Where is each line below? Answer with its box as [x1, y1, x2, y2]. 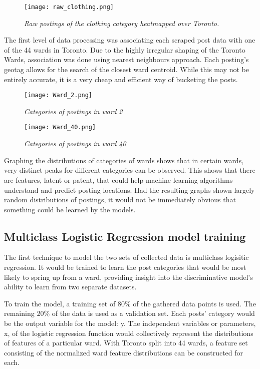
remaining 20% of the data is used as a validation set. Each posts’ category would [4, 308, 255, 318]
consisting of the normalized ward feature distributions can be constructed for [4, 347, 243, 357]
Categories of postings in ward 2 [24, 106, 123, 116]
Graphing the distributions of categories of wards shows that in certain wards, [4, 155, 244, 165]
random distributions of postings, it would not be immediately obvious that [4, 194, 236, 205]
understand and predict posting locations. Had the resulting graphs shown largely [4, 184, 255, 195]
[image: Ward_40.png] [24, 124, 96, 131]
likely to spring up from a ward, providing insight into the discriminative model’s [4, 271, 253, 282]
